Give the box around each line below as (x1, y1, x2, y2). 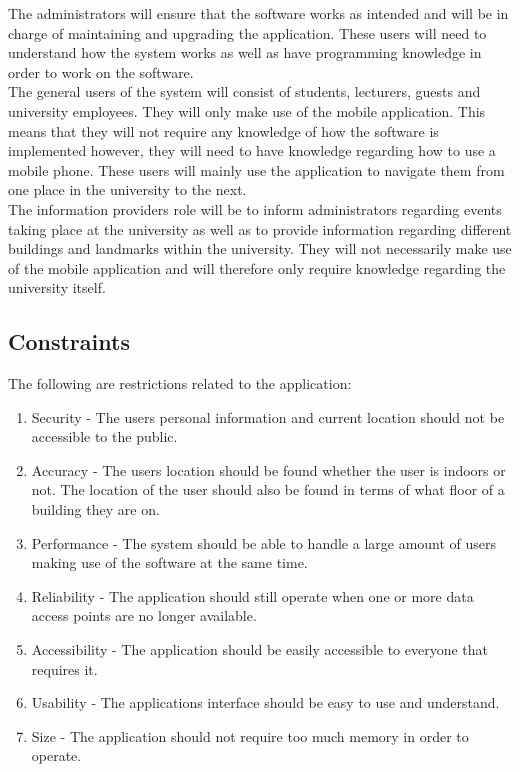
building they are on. (31, 499, 160, 520)
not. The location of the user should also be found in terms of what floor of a (31, 479, 505, 500)
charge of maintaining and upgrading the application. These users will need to (8, 22, 487, 43)
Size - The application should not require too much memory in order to (31, 725, 469, 746)
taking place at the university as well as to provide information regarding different (8, 218, 512, 239)
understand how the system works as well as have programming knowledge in (8, 42, 482, 63)
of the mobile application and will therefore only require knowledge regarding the (8, 257, 506, 278)
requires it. (31, 658, 98, 679)
